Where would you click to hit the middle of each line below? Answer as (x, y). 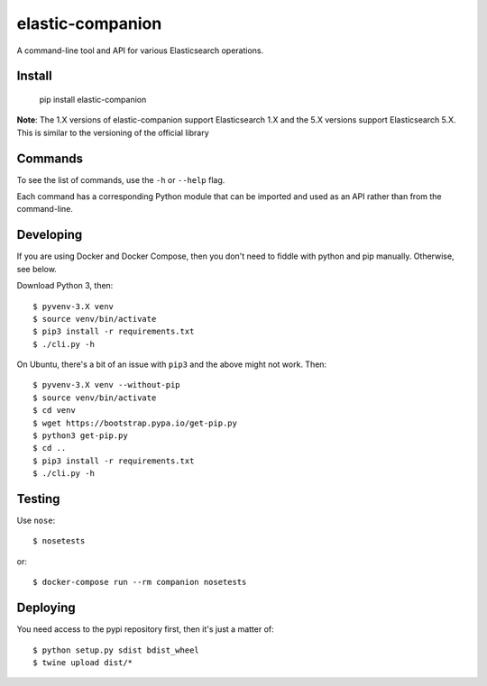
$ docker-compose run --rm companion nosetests (140, 582)
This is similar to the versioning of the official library (113, 133)
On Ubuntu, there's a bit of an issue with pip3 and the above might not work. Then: (172, 364)
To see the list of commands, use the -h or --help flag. (121, 179)
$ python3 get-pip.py (80, 436)
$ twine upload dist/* (83, 662)
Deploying (46, 608)
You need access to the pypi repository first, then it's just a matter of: (145, 629)
